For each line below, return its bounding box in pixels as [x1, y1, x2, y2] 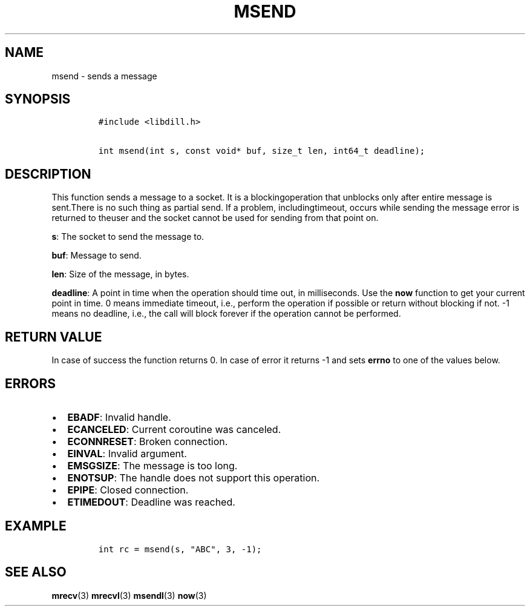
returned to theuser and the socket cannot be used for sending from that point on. [51, 213, 379, 223]
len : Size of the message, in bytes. [51, 269, 189, 280]
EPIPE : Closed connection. [67, 483, 189, 496]
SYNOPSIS [5, 91, 71, 107]
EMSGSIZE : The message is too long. [67, 459, 238, 472]
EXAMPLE [5, 518, 67, 534]
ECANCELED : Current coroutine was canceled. [67, 423, 281, 435]
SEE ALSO [5, 564, 67, 580]
